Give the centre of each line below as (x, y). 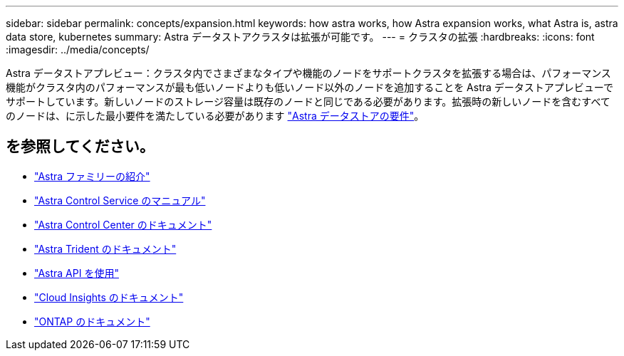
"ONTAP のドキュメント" (92, 321)
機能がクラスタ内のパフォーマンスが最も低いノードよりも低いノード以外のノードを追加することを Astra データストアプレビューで (310, 87)
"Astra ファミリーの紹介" (92, 176)
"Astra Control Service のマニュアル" (120, 200)
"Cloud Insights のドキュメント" (109, 297)
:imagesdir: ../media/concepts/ (78, 49)
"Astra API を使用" (77, 273)
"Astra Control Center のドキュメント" (123, 224)
